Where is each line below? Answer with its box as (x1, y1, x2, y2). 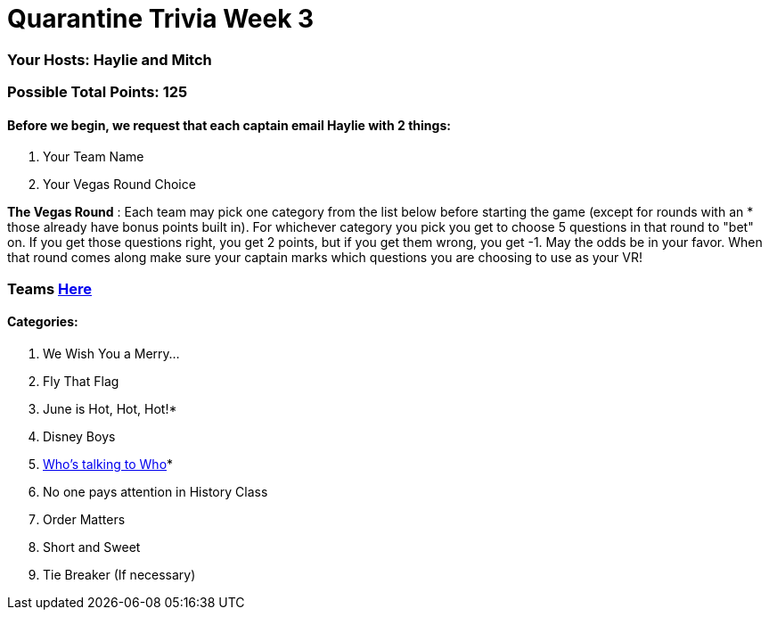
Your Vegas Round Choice (43, 177, 196, 193)
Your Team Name (43, 149, 144, 165)
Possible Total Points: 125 (7, 83, 188, 102)
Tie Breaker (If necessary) (43, 566, 196, 582)
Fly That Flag (43, 373, 119, 389)
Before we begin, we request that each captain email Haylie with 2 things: (7, 117, 451, 133)
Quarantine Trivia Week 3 (7, 4, 315, 34)
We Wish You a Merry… (43, 345, 180, 361)
